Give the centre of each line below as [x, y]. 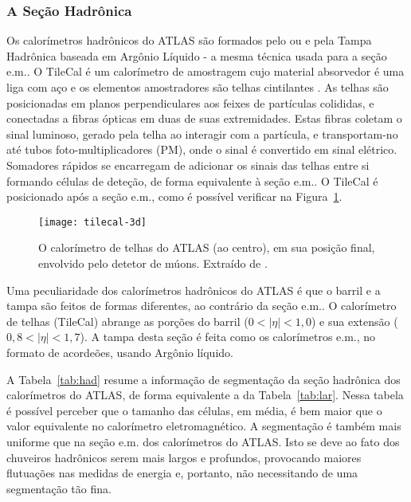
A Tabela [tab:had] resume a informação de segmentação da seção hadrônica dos [204, 379]
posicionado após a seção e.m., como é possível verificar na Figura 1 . [174, 196]
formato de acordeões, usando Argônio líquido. [120, 352]
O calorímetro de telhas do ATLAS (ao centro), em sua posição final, [207, 247]
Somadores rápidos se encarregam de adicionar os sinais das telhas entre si [188, 165]
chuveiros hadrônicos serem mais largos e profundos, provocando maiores [184, 457]
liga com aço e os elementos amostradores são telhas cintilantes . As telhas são [198, 87]
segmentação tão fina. [59, 488]
